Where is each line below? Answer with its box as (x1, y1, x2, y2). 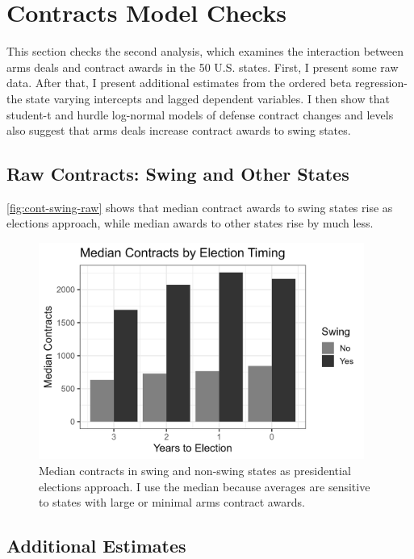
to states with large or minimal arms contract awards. (39, 494, 305, 511)
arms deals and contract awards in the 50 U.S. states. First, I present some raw (6, 58, 399, 75)
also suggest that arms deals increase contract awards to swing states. (6, 122, 351, 139)
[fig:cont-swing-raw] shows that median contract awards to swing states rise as (6, 198, 393, 215)
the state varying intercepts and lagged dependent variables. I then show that (6, 90, 390, 106)
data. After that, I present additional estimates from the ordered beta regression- (6, 74, 408, 91)
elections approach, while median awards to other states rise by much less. (6, 215, 374, 232)
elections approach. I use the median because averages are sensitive (39, 478, 370, 494)
